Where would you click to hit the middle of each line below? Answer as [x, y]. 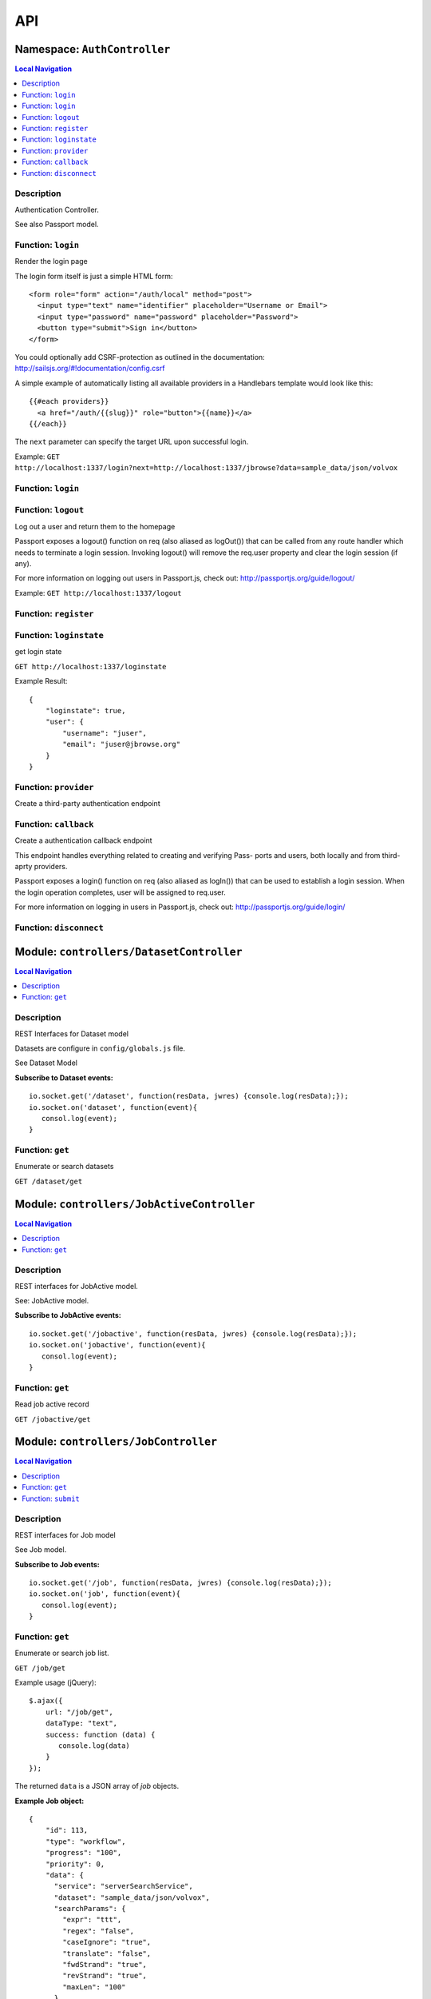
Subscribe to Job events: [57, 1564]
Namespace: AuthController [93, 49]
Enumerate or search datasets [64, 1167]
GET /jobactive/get [53, 1419]
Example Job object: [49, 1801]
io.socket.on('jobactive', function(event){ [118, 1345]
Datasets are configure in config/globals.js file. [100, 1048]
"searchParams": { [90, 1909]
